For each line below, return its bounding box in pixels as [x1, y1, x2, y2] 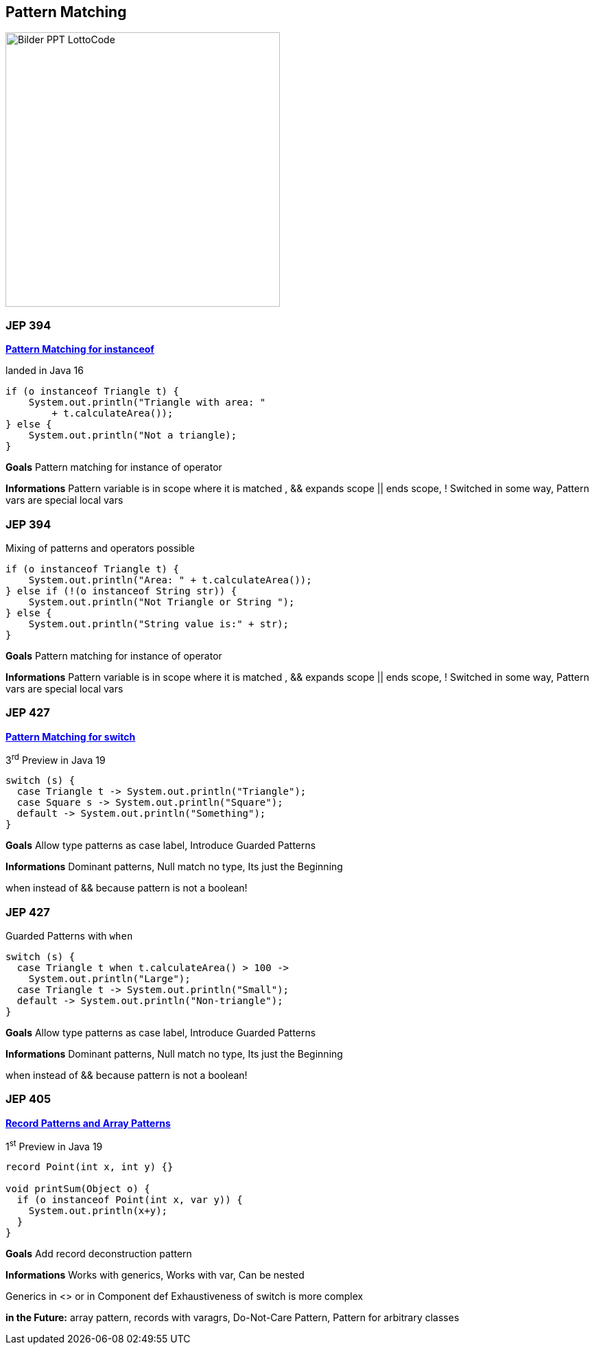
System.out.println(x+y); [28, 1205, 168, 1217]
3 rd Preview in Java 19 [5, 752, 106, 766]
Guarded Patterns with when [5, 930, 133, 942]
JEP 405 [5, 1092, 51, 1106]
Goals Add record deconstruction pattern [5, 1248, 192, 1260]
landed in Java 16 [5, 364, 84, 377]
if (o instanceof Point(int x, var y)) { [16, 1194, 243, 1206]
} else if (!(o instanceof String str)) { [5, 585, 237, 596]
